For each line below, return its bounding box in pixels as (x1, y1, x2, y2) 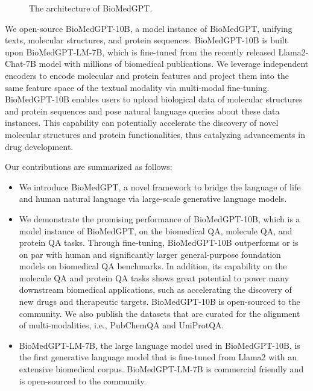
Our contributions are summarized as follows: (5, 160, 172, 173)
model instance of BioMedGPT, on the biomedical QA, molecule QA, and (19, 224, 292, 237)
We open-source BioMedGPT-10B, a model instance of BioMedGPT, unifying (5, 22, 292, 34)
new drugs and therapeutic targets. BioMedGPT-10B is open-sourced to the (19, 295, 300, 308)
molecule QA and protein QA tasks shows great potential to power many (19, 271, 289, 284)
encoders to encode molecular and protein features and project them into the (5, 69, 289, 81)
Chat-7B (5, 57, 36, 70)
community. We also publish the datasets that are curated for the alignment (19, 307, 300, 319)
